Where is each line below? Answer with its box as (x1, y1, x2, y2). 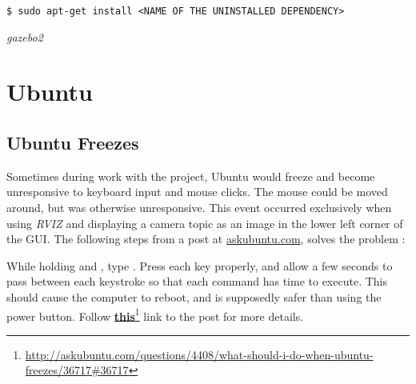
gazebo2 (6, 28, 43, 45)
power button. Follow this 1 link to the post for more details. (6, 305, 304, 324)
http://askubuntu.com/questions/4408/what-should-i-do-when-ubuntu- (25, 346, 374, 362)
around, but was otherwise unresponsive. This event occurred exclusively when (6, 199, 392, 216)
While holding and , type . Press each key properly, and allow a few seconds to (6, 257, 393, 274)
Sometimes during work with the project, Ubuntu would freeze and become (6, 167, 375, 184)
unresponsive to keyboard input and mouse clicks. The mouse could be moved (6, 183, 388, 200)
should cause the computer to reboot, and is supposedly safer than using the (6, 288, 382, 305)
